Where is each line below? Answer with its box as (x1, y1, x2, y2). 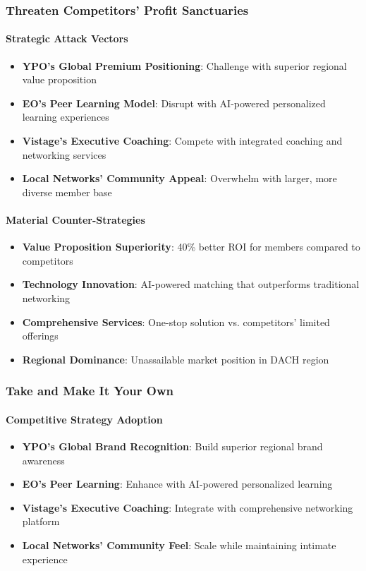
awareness (22, 452, 65, 467)
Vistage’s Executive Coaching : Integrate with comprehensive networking (22, 500, 353, 515)
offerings (22, 328, 59, 343)
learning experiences (22, 109, 109, 124)
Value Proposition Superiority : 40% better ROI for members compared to (22, 239, 360, 254)
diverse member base (22, 184, 112, 199)
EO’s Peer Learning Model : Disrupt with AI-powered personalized (22, 95, 326, 110)
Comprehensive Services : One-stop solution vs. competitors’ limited (22, 314, 330, 329)
